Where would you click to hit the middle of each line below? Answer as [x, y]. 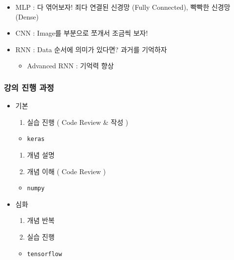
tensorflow [45, 254]
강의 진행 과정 [29, 87]
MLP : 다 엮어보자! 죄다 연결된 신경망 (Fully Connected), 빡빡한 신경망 [123, 7]
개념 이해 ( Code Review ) [66, 171]
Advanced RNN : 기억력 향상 [70, 66]
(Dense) [27, 16]
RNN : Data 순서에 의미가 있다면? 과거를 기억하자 [91, 49]
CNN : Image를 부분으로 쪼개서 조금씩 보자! [82, 33]
